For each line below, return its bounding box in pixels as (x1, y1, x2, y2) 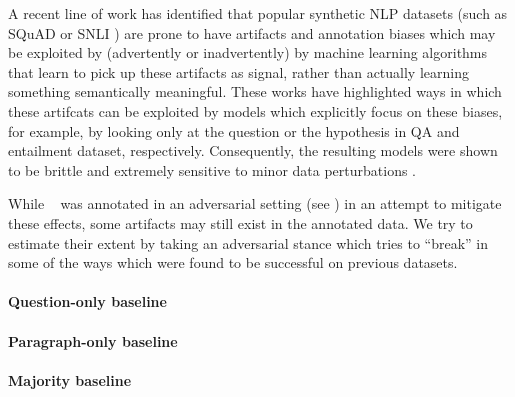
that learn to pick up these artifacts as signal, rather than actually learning (8, 61, 469, 82)
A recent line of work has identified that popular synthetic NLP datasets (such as (8, 3, 508, 23)
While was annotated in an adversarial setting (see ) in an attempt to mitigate (8, 193, 502, 214)
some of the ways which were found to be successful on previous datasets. (8, 252, 458, 273)
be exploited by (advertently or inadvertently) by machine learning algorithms (8, 42, 488, 63)
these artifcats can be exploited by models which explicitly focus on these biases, (8, 100, 503, 121)
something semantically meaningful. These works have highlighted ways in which (8, 81, 502, 102)
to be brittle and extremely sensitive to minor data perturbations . (8, 159, 417, 180)
